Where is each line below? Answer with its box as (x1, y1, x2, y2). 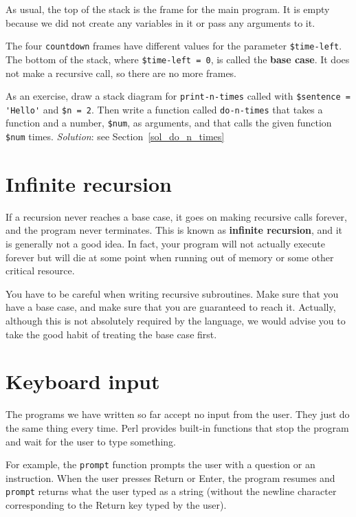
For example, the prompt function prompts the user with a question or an (5, 457, 315, 472)
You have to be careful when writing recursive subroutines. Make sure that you (5, 286, 339, 300)
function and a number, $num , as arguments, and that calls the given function (5, 115, 332, 130)
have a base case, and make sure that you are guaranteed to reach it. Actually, (5, 300, 336, 314)
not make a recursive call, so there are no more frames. (5, 65, 237, 80)
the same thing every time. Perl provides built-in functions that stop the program (5, 420, 349, 434)
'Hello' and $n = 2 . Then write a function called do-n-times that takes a (5, 102, 323, 116)
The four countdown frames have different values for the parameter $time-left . (5, 38, 342, 53)
